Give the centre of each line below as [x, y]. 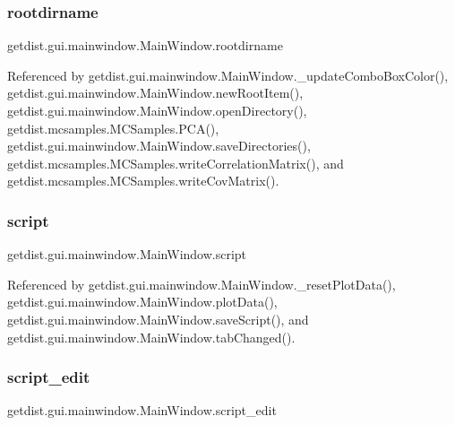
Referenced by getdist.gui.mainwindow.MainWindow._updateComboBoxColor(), [228, 75]
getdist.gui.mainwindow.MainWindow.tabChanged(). [151, 337]
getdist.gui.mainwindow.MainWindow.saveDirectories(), [159, 146]
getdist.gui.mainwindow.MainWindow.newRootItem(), [155, 93]
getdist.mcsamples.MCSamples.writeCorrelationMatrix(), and [176, 163]
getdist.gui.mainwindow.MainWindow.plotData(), [142, 302]
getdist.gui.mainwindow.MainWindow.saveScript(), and [158, 319]
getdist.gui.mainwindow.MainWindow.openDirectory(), [157, 110]
